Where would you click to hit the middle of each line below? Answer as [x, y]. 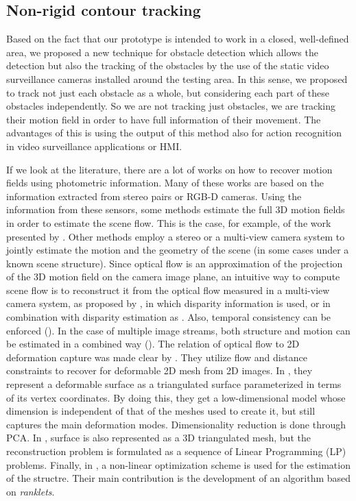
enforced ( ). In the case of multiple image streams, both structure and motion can [178, 330]
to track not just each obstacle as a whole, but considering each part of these [168, 92]
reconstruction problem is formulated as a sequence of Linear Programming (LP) [176, 451]
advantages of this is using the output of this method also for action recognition [174, 133]
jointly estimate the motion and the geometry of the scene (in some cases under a [178, 250]
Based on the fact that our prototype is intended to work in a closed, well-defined [178, 39]
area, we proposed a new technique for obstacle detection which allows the [162, 52]
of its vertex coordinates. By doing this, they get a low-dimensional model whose [176, 397]
